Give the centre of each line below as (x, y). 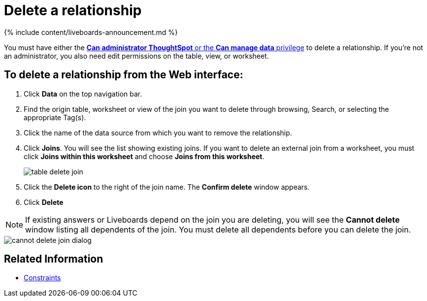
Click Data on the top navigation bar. (83, 94)
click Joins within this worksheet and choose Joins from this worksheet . (144, 156)
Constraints (42, 278)
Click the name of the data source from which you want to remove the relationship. (158, 133)
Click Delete (44, 202)
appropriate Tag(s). (55, 117)
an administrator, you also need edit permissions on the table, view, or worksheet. (136, 56)
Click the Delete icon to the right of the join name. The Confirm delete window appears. (167, 187)
